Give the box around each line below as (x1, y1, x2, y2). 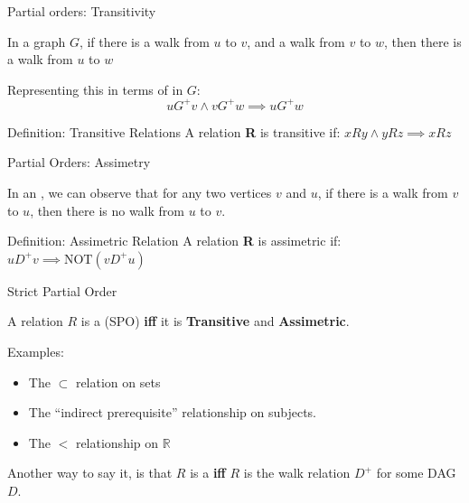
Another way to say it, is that (7, 463, 173, 482)
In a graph (7, 32, 66, 51)
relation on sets (75, 372, 161, 391)
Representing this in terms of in (7, 79, 183, 98)
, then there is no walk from (30, 200, 184, 219)
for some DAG (376, 463, 456, 482)
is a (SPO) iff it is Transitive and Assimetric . (80, 312, 350, 331)
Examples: (7, 342, 64, 361)
